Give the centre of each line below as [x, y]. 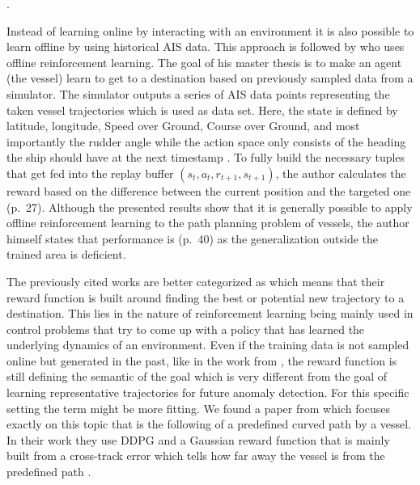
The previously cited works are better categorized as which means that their [196, 281]
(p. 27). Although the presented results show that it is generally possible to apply [210, 207]
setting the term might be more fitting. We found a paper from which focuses [199, 408]
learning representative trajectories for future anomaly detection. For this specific [208, 392]
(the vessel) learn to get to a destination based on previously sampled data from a [210, 78]
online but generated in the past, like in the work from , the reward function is [202, 360]
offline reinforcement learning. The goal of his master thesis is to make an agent [204, 62]
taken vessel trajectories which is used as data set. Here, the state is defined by [202, 110]
